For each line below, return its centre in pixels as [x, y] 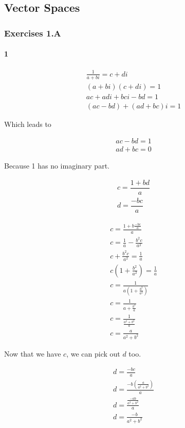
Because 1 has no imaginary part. [57, 166]
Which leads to [28, 124]
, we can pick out [93, 353]
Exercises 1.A [33, 33]
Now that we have [33, 353]
